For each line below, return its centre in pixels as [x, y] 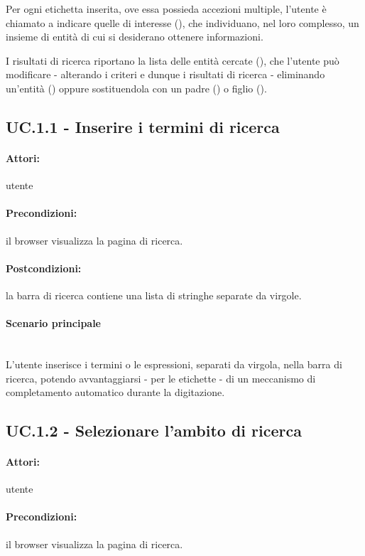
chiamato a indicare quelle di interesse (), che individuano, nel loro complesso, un [182, 22]
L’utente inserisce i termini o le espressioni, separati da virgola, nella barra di [174, 364]
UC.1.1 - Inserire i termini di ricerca [143, 126]
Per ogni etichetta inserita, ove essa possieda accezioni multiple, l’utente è [166, 9]
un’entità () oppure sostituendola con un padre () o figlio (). [136, 88]
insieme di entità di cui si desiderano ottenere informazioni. [135, 37]
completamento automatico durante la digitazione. [115, 392]
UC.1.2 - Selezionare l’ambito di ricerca [154, 431]
